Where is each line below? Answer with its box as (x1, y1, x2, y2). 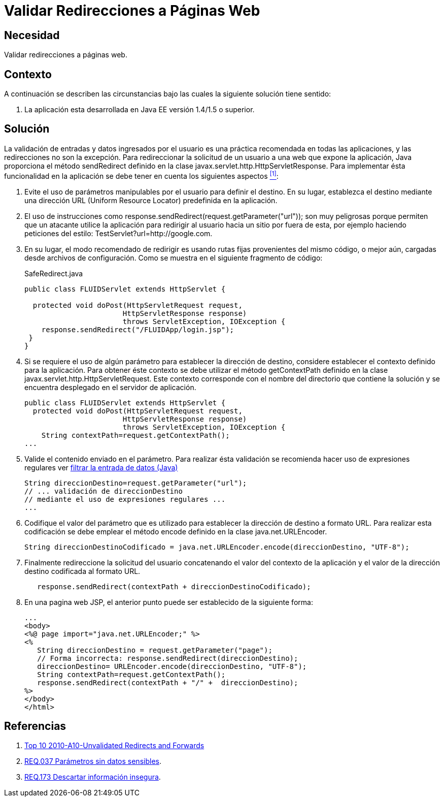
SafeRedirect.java (24, 269, 83, 278)
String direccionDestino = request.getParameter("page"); (37, 646, 272, 654)
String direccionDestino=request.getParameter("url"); (24, 478, 247, 487)
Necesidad (4, 28, 60, 42)
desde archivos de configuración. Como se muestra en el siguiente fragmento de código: (24, 253, 323, 262)
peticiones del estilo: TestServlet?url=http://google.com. (24, 229, 213, 238)
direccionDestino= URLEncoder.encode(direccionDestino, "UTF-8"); (37, 662, 307, 670)
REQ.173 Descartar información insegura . (24, 773, 161, 782)
